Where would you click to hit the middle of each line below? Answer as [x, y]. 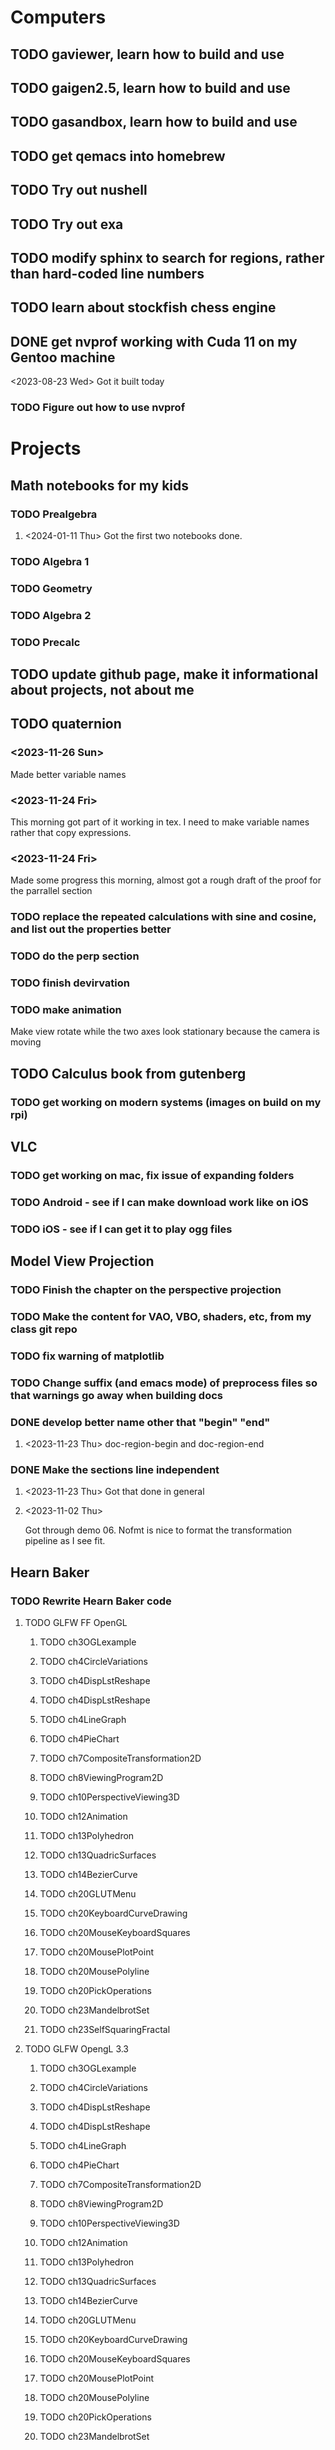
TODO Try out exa [67, 224]
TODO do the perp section [75, 956]
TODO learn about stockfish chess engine [143, 307]
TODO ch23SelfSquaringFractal [105, 2030]
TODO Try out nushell [79, 190]
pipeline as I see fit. [65, 1541]
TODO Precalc [45, 642]
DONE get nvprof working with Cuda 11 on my [154, 341]
